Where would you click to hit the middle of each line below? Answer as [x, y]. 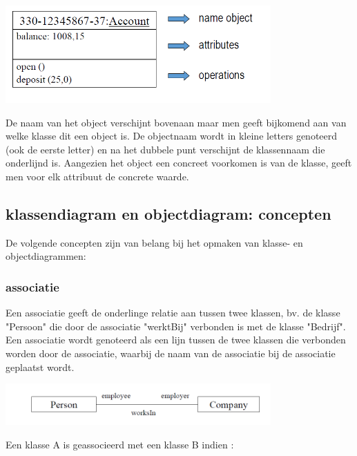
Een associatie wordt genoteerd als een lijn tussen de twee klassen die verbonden [176, 340]
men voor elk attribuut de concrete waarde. [97, 176]
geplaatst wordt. [40, 367]
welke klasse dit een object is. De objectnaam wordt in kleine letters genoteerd [172, 136]
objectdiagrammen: [46, 256]
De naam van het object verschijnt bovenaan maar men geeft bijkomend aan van [176, 122]
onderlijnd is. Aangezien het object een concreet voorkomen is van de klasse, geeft [179, 163]
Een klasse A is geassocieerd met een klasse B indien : [120, 444]
